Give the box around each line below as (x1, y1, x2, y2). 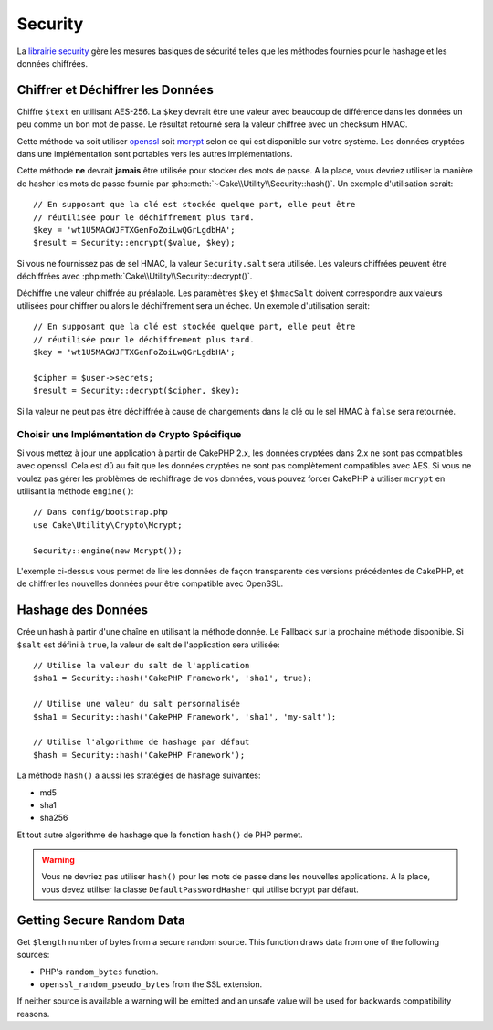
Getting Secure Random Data (16, 912, 186, 928)
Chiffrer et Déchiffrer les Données (16, 82, 215, 98)
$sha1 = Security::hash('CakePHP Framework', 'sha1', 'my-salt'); (33, 711, 337, 721)
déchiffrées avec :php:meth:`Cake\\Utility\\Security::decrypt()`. (16, 270, 253, 282)
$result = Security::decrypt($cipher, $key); (33, 385, 241, 396)
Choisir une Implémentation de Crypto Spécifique (16, 428, 242, 441)
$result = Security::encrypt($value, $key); (33, 237, 236, 248)
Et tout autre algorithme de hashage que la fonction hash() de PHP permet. (16, 829, 303, 840)
